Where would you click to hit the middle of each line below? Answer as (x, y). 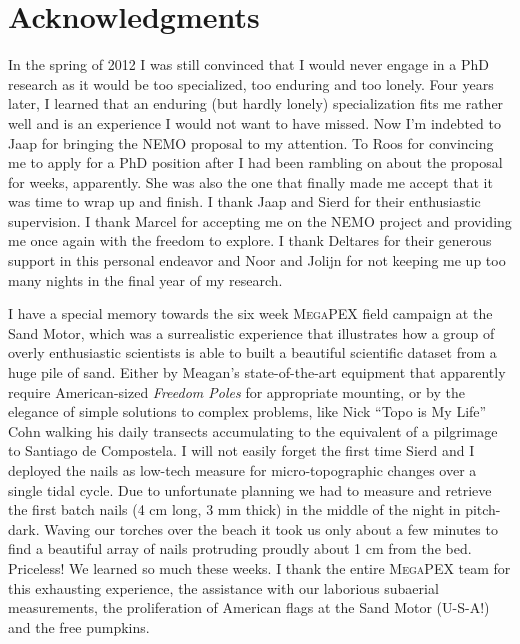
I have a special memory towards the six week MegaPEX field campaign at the (250, 313)
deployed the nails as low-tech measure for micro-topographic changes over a (242, 470)
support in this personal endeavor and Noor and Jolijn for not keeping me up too (257, 260)
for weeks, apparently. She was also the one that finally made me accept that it (250, 181)
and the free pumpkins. (79, 626)
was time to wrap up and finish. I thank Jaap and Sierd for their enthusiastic (244, 201)
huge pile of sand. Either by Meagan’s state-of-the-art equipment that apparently (257, 372)
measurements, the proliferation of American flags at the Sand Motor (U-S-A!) (249, 607)
